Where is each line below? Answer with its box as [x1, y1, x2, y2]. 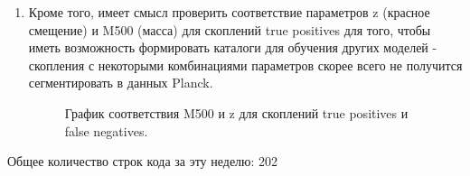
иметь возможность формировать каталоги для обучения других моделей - [28, 38, 437, 57]
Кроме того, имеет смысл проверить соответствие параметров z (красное [28, 3, 430, 21]
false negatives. [64, 121, 148, 140]
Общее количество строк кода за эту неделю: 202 [7, 152, 278, 171]
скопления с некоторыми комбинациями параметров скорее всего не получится [28, 55, 463, 74]
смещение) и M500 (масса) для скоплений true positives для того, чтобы [28, 20, 431, 39]
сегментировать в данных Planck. [28, 73, 213, 92]
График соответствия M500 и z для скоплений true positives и [64, 103, 409, 122]
